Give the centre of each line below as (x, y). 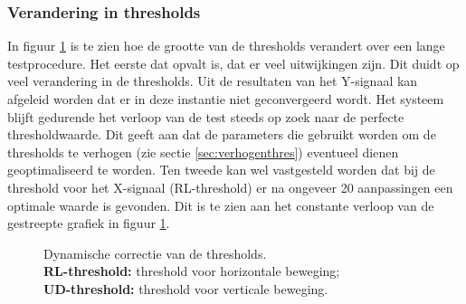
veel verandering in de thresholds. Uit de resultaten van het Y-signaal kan (213, 81)
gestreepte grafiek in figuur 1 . (89, 223)
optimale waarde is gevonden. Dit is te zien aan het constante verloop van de (221, 205)
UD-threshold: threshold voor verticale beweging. (186, 288)
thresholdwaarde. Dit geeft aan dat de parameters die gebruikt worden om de (222, 134)
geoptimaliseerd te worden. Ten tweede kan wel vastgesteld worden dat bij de (221, 170)
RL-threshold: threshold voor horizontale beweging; (192, 271)
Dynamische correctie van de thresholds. (155, 253)
